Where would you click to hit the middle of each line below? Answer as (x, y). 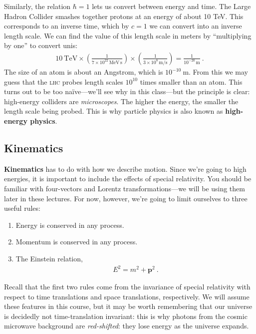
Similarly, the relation (37, 6)
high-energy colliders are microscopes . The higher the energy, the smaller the (121, 101)
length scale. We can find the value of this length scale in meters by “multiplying (128, 35)
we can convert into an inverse (196, 26)
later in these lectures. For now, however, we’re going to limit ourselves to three (126, 198)
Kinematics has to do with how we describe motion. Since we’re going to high (125, 169)
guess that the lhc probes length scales (64, 81)
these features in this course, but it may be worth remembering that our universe (128, 306)
